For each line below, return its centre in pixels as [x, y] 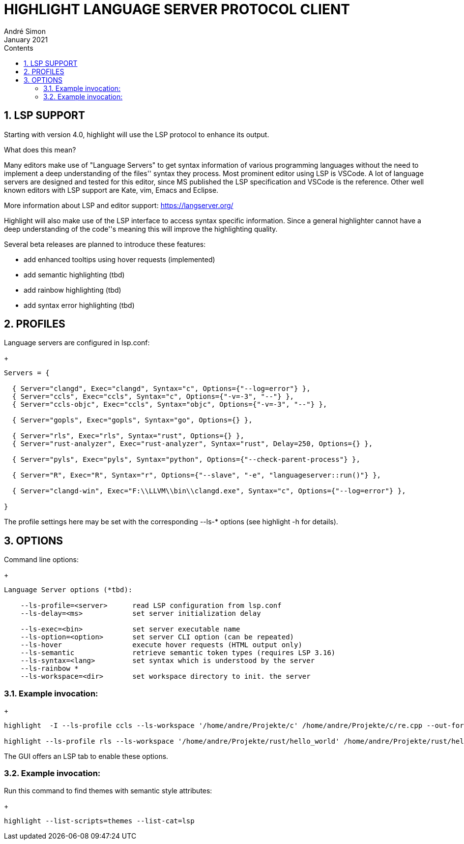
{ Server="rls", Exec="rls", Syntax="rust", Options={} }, [128, 436]
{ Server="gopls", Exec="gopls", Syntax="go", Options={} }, [132, 420]
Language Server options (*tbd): [68, 590]
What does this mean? [40, 150]
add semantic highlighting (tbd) [74, 274]
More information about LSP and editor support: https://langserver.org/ [119, 205]
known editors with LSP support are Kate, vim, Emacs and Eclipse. [111, 190]
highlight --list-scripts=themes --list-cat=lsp [99, 821]
